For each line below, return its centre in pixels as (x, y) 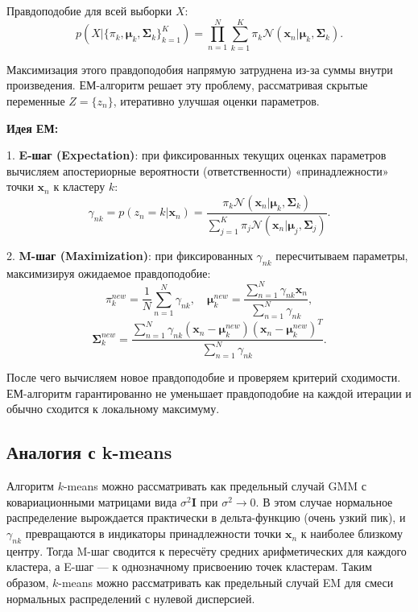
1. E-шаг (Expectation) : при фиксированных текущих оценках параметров (197, 155)
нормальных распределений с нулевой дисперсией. (131, 598)
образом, (28, 583)
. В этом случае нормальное (324, 501)
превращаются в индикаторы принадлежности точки (153, 533)
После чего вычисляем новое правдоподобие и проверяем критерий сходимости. (204, 377)
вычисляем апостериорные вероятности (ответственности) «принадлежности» (198, 170)
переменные (36, 100)
